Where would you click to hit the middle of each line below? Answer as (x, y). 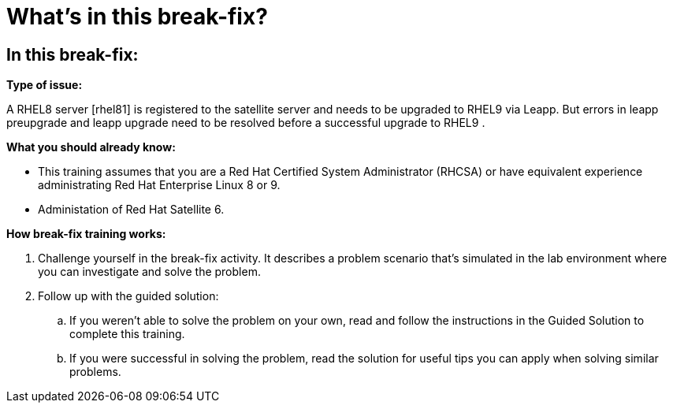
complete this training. (127, 334)
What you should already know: (91, 147)
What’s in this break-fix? (137, 17)
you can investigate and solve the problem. (149, 272)
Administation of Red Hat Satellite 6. (131, 210)
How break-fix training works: (86, 234)
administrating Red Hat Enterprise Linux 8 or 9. (159, 185)
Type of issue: (45, 85)
